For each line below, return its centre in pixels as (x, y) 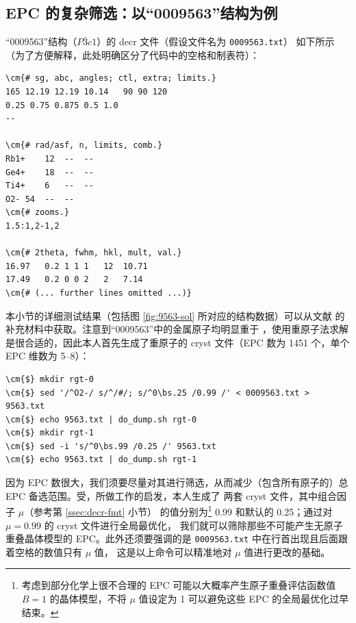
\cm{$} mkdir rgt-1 (50, 433)
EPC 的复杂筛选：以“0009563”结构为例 (142, 13)
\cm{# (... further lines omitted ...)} (99, 293)
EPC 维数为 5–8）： (48, 356)
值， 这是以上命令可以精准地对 (163, 551)
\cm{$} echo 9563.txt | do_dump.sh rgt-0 (101, 419)
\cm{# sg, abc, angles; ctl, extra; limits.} (111, 78)
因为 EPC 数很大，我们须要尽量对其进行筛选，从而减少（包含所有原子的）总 (177, 482)
